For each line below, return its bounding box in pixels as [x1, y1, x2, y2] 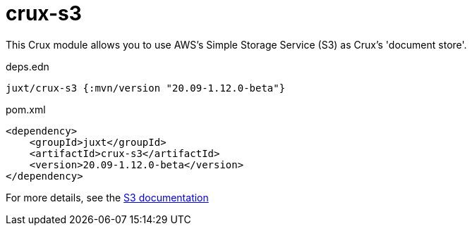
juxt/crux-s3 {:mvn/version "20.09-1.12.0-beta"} [6, 82, 286, 94]
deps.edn [6, 60, 49, 73]
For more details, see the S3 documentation [6, 191, 209, 204]
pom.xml [6, 103, 46, 115]
